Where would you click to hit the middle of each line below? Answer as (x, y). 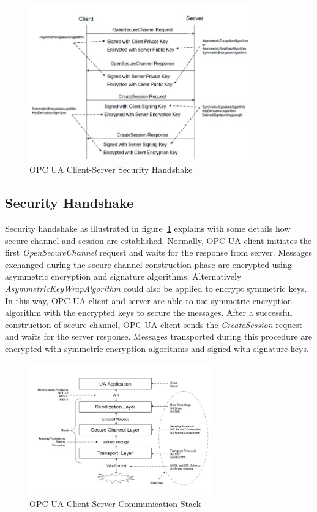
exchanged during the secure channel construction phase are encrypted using (148, 264)
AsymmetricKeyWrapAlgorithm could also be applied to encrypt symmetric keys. (156, 288)
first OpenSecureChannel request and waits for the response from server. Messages (159, 252)
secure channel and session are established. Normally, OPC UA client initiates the (158, 240)
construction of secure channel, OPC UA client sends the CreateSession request (154, 324)
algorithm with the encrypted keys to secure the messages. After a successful (149, 312)
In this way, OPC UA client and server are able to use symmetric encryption (149, 300)
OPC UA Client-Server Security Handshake (111, 170)
